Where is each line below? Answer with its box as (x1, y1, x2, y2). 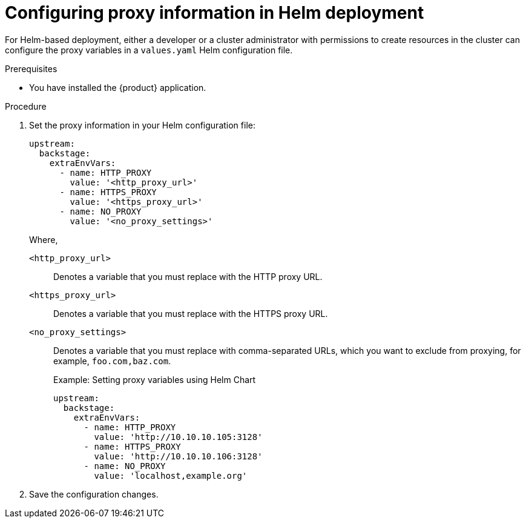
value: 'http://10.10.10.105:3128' (94, 431, 263, 442)
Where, (29, 234, 58, 245)
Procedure (5, 101, 47, 112)
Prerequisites (5, 63, 58, 74)
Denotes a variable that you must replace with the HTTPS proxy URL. (53, 308, 328, 319)
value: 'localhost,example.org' (94, 470, 248, 481)
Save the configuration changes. (29, 488, 159, 499)
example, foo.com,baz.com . (53, 355, 171, 366)
